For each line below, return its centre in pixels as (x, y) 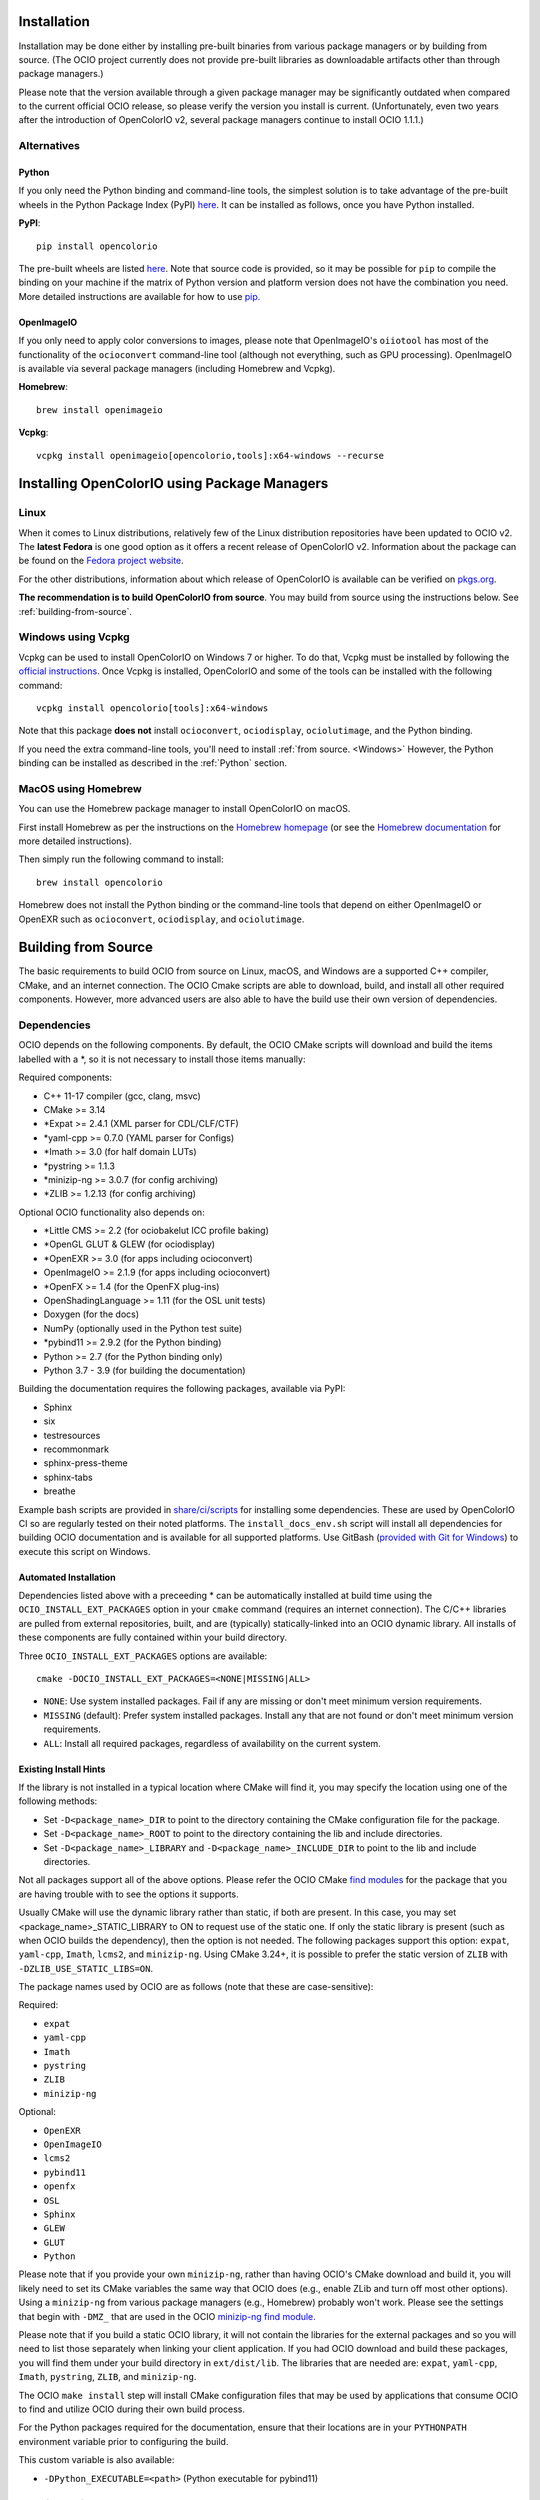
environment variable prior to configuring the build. (123, 2441)
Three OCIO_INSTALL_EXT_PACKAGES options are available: (143, 1656)
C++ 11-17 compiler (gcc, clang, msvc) (122, 1096)
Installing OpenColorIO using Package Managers (173, 483)
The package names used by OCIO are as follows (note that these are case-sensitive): (196, 1987)
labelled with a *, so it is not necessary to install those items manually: (162, 1059)
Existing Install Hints (62, 1769)
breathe (59, 1491)
